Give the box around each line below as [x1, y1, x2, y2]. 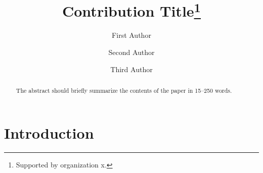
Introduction [4, 122, 94, 143]
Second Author [108, 47, 155, 57]
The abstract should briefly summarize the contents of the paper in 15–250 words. [16, 86, 232, 95]
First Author [112, 30, 151, 40]
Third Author [110, 64, 153, 74]
